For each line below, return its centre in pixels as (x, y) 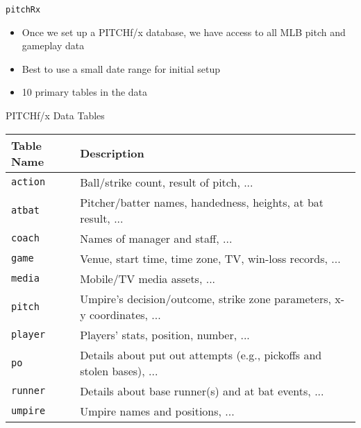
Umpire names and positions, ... (157, 411)
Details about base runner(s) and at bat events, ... (202, 391)
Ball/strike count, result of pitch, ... (167, 182)
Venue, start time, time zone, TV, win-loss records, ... (210, 258)
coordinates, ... (125, 314)
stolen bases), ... (119, 370)
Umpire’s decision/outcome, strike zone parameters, (205, 298)
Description (112, 153)
